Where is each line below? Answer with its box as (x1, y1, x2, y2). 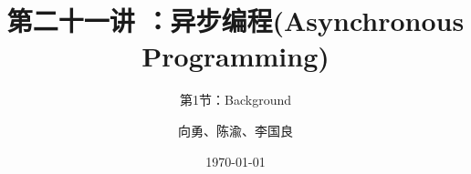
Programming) (141, 37, 330, 75)
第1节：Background (180, 90, 291, 109)
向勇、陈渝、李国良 (178, 120, 293, 139)
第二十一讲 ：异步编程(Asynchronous (6, 2, 465, 39)
